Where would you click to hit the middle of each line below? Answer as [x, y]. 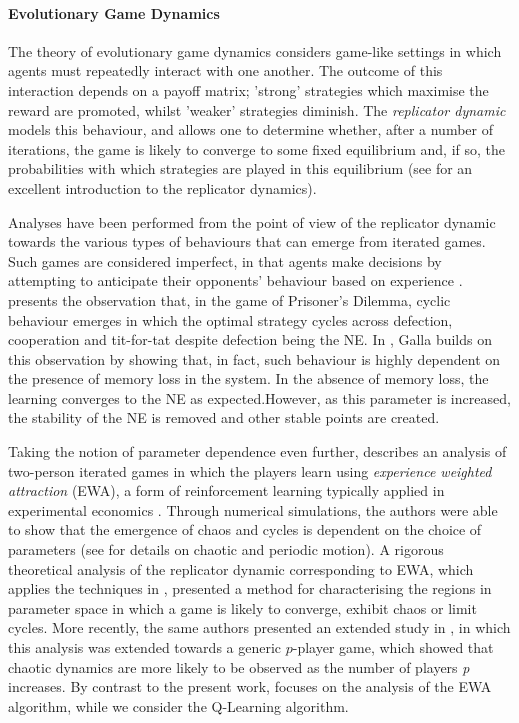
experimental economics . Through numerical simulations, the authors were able [253, 509]
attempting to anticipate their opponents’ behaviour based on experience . [235, 280]
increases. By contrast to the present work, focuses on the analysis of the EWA [250, 686]
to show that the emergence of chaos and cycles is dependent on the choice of [245, 529]
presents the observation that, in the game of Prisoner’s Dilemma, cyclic [229, 299]
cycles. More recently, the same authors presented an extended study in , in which [259, 627]
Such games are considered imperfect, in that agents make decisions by [225, 260]
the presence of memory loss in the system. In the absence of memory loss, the [248, 378]
